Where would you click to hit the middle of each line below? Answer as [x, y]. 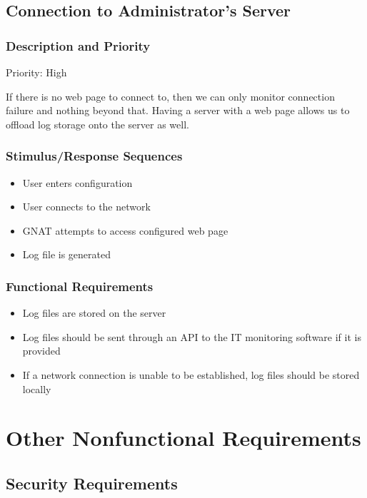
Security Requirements [92, 483]
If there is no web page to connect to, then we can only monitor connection [170, 96]
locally [37, 388]
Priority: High [36, 72]
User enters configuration [77, 182]
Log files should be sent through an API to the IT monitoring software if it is [192, 336]
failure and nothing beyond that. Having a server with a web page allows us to [178, 110]
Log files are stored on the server [94, 313]
